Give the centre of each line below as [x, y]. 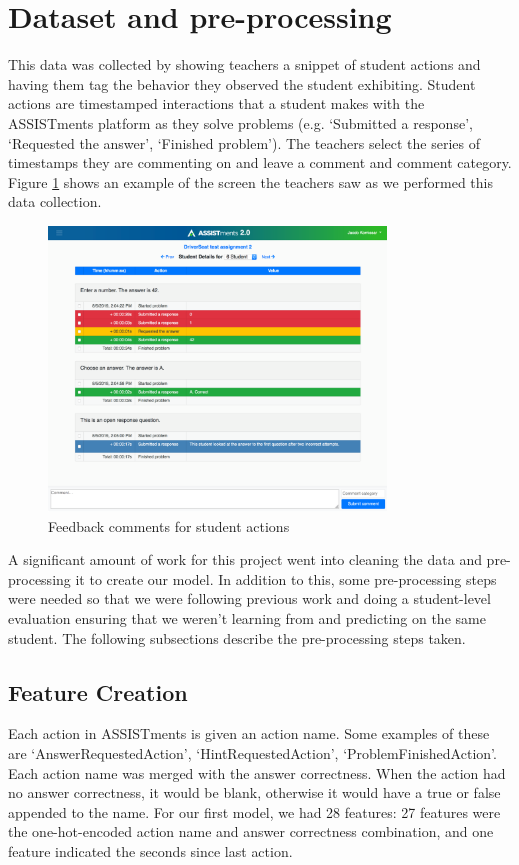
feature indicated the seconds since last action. [150, 850]
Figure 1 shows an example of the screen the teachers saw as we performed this [251, 181]
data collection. [55, 201]
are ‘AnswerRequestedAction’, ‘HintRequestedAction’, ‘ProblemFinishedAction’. [252, 753]
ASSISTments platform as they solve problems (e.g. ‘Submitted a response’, [240, 122]
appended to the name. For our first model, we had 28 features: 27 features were [254, 811]
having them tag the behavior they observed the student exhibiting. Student [242, 83]
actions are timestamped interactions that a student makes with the [216, 103]
